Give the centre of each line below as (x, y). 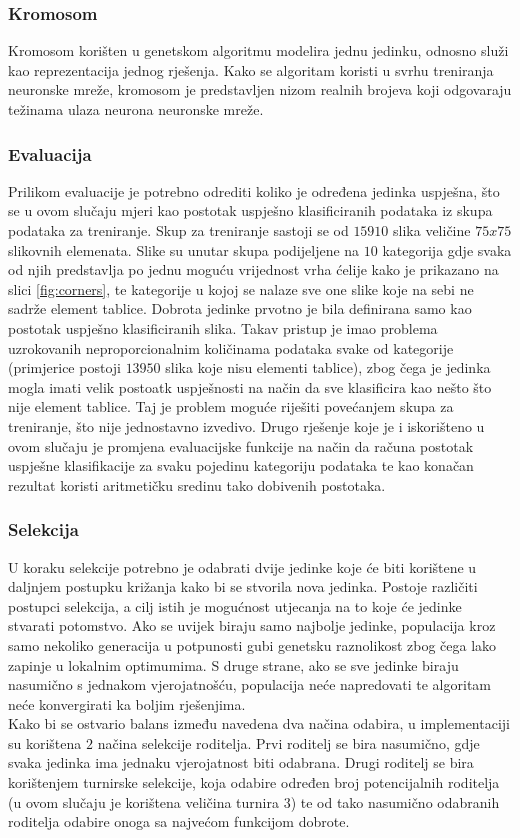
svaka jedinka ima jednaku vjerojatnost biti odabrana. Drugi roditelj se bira (241, 762)
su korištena (45, 742)
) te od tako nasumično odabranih (395, 801)
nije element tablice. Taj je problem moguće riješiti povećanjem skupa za (231, 406)
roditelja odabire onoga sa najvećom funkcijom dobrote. (179, 821)
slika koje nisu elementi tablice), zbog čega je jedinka (328, 367)
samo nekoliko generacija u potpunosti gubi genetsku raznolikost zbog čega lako (252, 644)
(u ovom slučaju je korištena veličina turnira (143, 801)
